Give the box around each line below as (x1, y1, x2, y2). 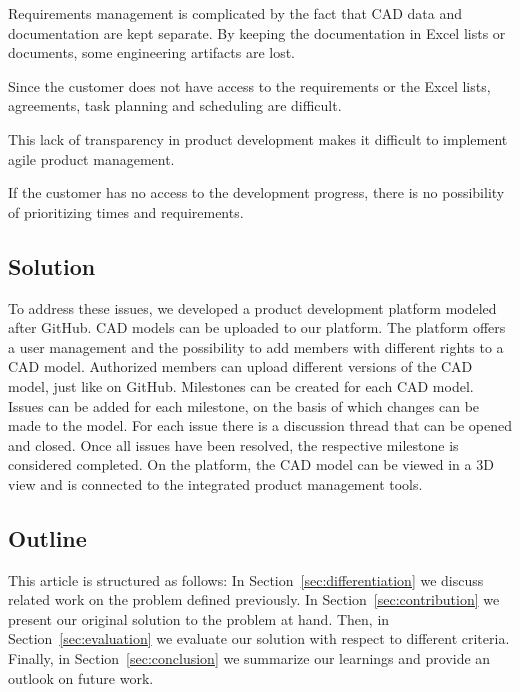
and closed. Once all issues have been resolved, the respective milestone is (8, 434, 459, 455)
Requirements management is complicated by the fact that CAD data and (8, 3, 462, 23)
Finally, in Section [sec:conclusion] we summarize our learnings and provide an (8, 648, 491, 669)
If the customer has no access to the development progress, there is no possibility (8, 182, 505, 203)
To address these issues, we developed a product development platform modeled (8, 297, 497, 318)
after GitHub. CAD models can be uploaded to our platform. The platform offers (8, 317, 506, 338)
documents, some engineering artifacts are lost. (8, 42, 296, 63)
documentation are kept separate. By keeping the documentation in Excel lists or (8, 22, 506, 43)
